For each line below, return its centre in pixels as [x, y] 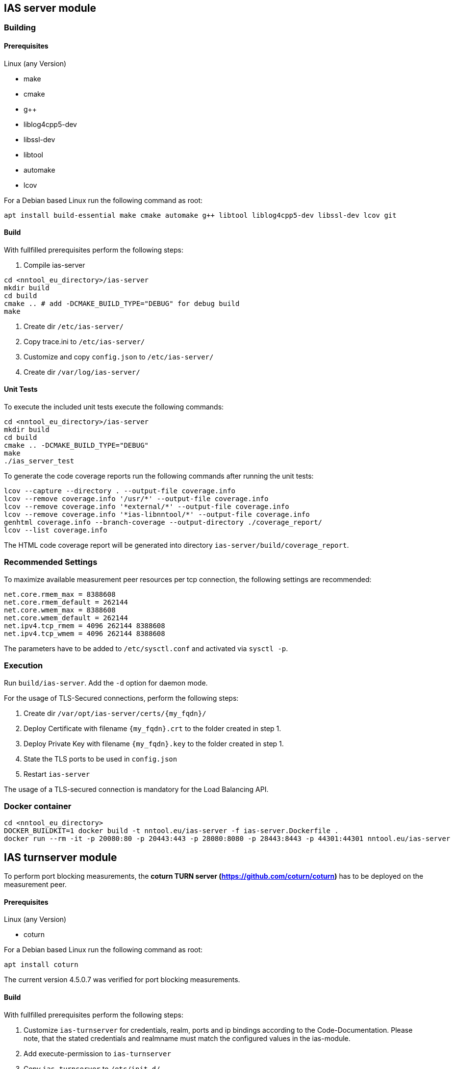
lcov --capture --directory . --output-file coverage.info [120, 491]
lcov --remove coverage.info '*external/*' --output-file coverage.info [147, 507]
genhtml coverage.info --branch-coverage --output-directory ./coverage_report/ [163, 522]
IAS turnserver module [61, 857]
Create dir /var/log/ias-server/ [82, 372]
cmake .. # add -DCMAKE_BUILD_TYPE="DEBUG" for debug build [122, 303]
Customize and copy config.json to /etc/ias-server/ [119, 356]
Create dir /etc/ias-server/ [74, 326]
